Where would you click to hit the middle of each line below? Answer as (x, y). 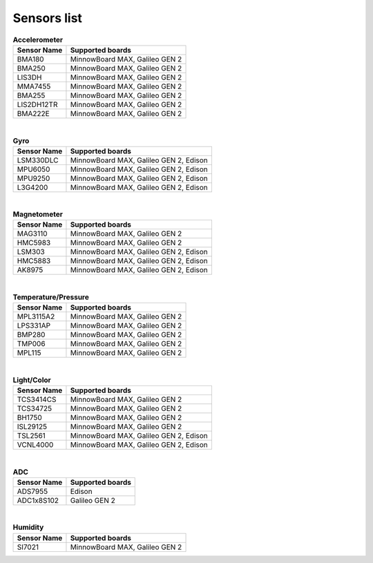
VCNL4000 (35, 444)
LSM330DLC (38, 160)
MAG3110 (32, 233)
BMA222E (33, 113)
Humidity (28, 527)
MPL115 (29, 353)
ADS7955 (32, 491)
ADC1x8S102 (38, 500)
